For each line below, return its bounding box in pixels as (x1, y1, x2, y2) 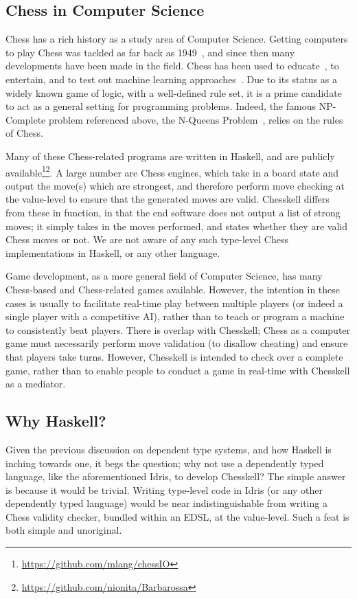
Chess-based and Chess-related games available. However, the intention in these (5, 282, 341, 296)
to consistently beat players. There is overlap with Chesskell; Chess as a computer (5, 322, 351, 337)
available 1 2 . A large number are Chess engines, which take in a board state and (5, 163, 339, 179)
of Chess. (5, 126, 43, 140)
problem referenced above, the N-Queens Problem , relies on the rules (48, 112, 343, 126)
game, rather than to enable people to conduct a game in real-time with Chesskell (5, 363, 350, 377)
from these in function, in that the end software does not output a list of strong (5, 205, 341, 219)
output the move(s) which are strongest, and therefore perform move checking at (5, 178, 345, 192)
